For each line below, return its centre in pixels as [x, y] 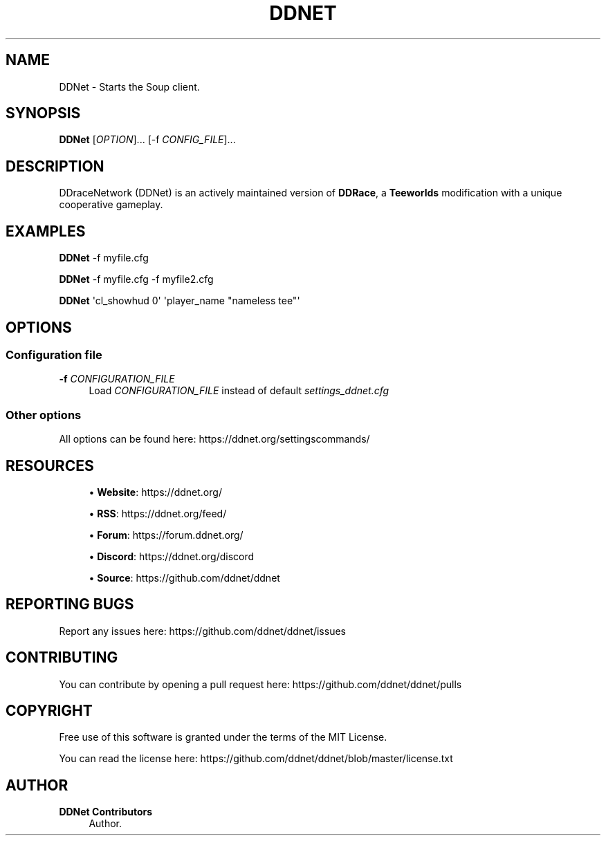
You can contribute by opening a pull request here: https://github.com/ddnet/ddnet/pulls [260, 684]
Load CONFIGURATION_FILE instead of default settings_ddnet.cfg [239, 391]
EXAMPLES [46, 231]
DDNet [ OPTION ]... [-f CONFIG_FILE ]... [147, 140]
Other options [44, 415]
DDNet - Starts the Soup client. [129, 86]
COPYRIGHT [49, 711]
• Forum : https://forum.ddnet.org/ [166, 535]
